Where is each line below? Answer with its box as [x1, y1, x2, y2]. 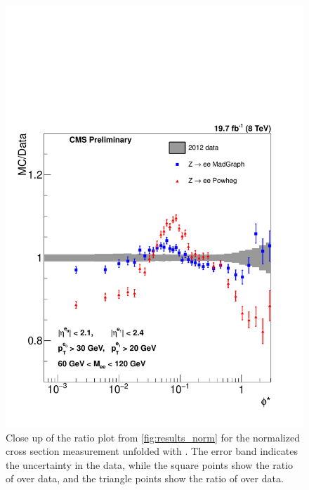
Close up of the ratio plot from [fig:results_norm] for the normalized [6, 430, 300, 444]
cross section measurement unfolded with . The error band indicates [6, 444, 298, 458]
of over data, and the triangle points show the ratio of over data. [6, 471, 284, 486]
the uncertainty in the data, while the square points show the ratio [6, 457, 294, 472]
